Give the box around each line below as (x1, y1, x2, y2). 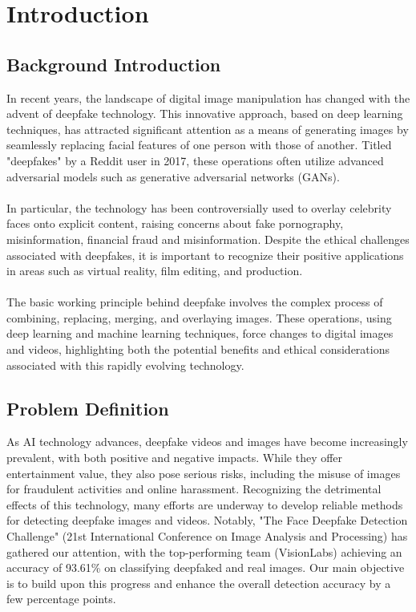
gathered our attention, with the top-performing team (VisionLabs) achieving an (6, 543, 402, 560)
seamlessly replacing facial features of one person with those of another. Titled (6, 136, 392, 153)
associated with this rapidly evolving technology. (6, 356, 244, 373)
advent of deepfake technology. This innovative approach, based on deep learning (6, 105, 403, 122)
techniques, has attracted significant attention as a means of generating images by (6, 120, 409, 137)
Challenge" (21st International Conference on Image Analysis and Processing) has (6, 528, 408, 545)
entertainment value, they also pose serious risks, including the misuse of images (6, 464, 401, 481)
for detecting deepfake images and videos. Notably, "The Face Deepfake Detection (6, 512, 408, 529)
